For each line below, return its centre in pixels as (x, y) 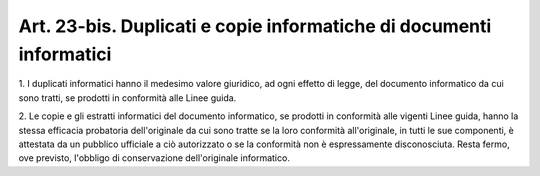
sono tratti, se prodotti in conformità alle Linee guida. (127, 97)
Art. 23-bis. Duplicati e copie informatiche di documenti (255, 26)
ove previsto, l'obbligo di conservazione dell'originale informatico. (154, 158)
